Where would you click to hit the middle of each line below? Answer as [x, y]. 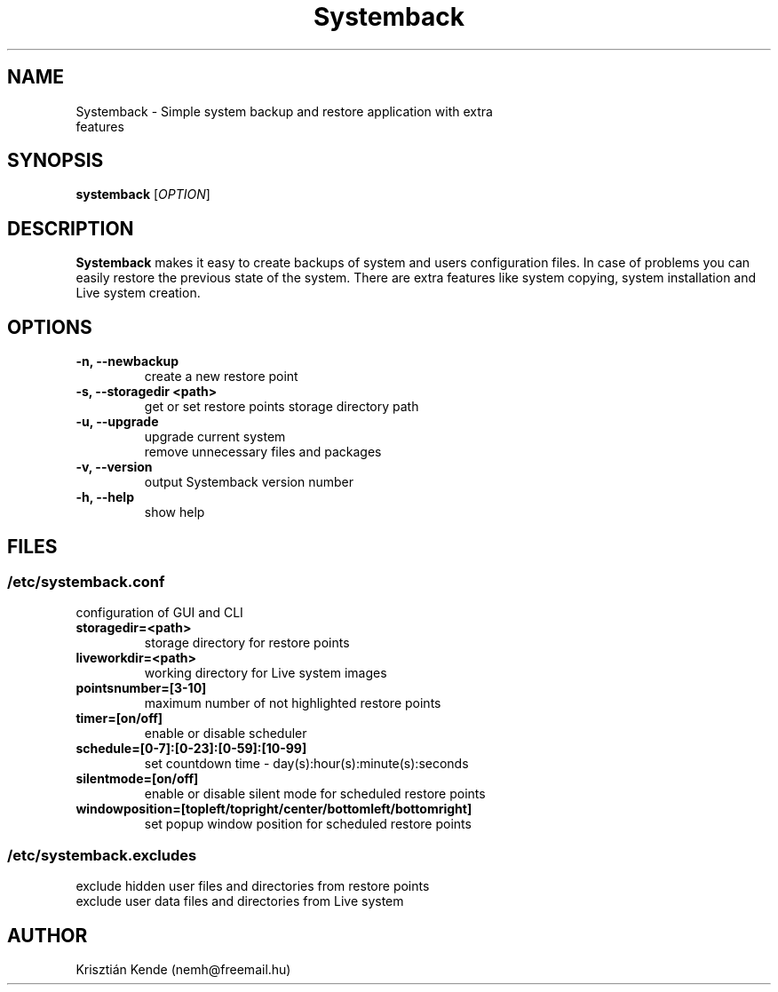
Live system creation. [138, 293]
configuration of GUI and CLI [159, 613]
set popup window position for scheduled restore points [308, 824]
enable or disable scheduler [226, 734]
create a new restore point [221, 377]
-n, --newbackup [127, 361]
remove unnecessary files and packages [263, 452]
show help [175, 512]
